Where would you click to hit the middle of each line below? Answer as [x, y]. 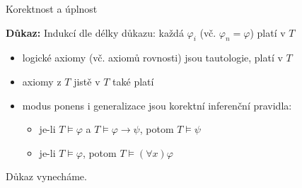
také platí [133, 81]
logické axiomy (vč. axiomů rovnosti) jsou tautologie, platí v [152, 58]
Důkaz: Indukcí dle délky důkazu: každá [95, 32]
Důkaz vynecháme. [46, 176]
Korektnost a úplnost [52, 8]
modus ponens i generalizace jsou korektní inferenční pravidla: [157, 105]
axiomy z [42, 81]
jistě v [87, 81]
